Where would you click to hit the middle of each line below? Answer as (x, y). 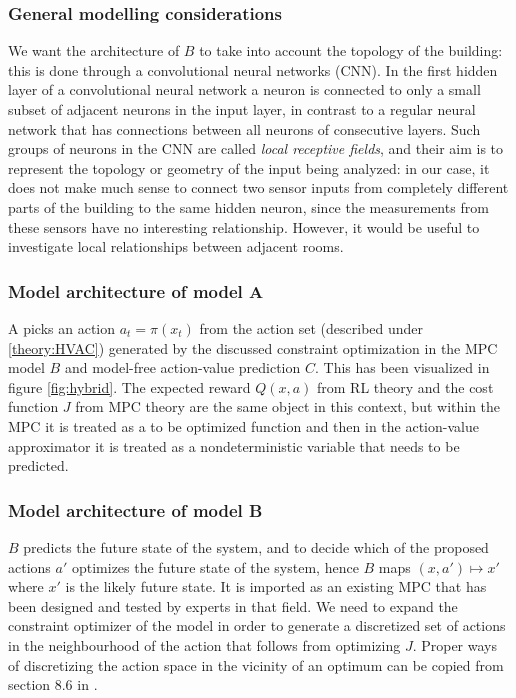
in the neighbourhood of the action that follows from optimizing (204, 644)
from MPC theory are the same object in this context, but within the (288, 406)
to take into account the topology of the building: (351, 50)
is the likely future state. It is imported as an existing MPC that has (276, 586)
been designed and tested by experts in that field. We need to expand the (233, 605)
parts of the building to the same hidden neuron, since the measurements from (248, 206)
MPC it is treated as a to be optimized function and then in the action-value (243, 425)
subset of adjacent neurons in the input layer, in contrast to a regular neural (242, 109)
